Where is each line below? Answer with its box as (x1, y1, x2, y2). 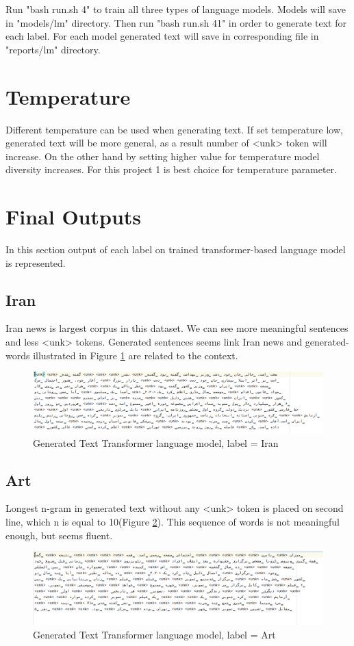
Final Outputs (5, 203, 142, 231)
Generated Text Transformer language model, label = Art (33, 627, 276, 641)
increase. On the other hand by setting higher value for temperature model (5, 148, 320, 163)
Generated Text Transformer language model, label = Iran (33, 435, 279, 450)
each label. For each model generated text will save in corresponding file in (5, 29, 319, 43)
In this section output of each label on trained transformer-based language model (5, 242, 346, 256)
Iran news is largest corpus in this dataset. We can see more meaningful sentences (5, 321, 349, 335)
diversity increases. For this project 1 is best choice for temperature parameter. (5, 162, 337, 177)
